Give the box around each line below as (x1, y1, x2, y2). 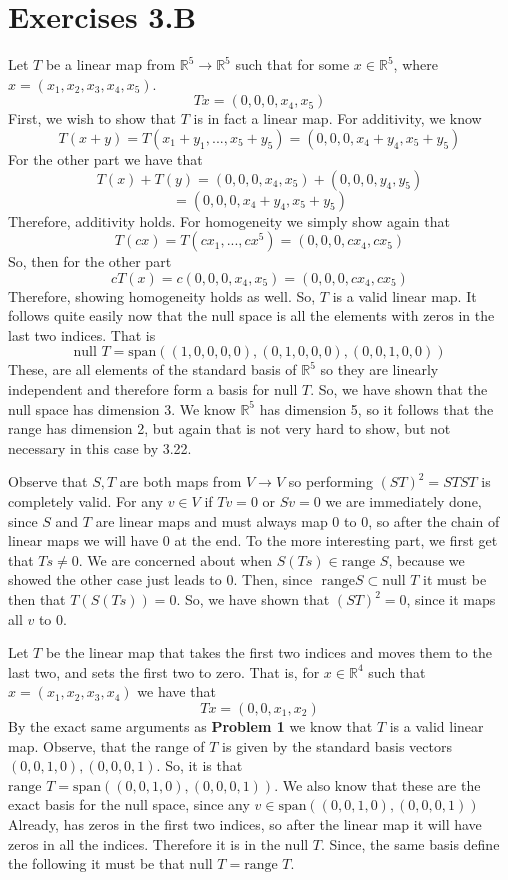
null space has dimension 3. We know (8, 398, 236, 419)
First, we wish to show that (8, 108, 177, 129)
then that (8, 589, 66, 609)
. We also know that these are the (274, 774, 481, 795)
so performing (288, 471, 373, 492)
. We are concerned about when (78, 549, 273, 570)
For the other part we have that (8, 148, 203, 169)
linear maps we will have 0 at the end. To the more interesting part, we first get (8, 530, 498, 551)
